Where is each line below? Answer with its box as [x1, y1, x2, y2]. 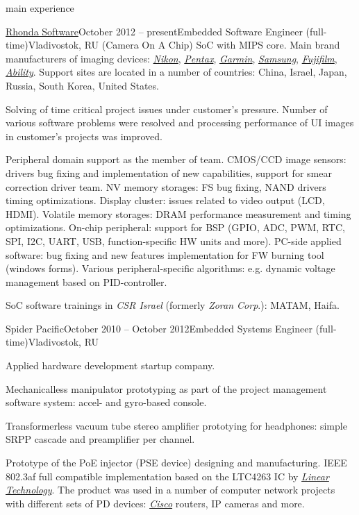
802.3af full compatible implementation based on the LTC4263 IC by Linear [6, 468, 329, 483]
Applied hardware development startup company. [6, 358, 215, 373]
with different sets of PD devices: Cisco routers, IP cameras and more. [6, 496, 305, 510]
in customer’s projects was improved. [6, 128, 162, 143]
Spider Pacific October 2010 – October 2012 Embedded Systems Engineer [6, 321, 312, 335]
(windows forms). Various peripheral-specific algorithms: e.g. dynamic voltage [6, 261, 335, 276]
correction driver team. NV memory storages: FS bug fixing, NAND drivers [6, 179, 326, 194]
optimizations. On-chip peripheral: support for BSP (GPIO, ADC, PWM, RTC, [6, 220, 345, 235]
